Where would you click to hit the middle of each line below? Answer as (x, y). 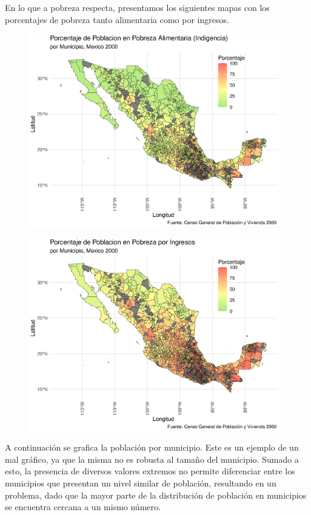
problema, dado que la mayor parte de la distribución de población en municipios (156, 495)
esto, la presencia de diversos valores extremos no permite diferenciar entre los (150, 471)
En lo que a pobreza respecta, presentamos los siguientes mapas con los (137, 7)
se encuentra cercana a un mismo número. (83, 507)
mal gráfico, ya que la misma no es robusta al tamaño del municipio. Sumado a (152, 459)
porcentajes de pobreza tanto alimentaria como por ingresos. (117, 19)
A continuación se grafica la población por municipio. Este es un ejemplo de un (152, 447)
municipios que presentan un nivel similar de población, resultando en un (141, 483)
